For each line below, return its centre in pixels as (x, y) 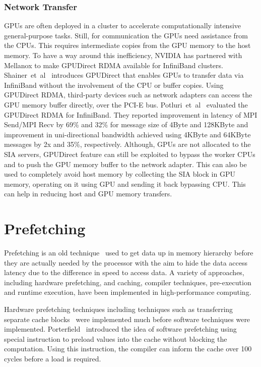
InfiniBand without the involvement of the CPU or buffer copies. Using (114, 85)
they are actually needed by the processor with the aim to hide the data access (126, 262)
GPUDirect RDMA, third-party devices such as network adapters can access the (128, 95)
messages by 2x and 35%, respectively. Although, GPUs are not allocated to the (127, 144)
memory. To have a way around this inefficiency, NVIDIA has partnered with (123, 55)
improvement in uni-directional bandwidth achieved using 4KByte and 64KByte (127, 134)
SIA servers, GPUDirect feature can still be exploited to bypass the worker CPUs (130, 154)
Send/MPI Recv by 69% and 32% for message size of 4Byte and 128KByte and (126, 124)
